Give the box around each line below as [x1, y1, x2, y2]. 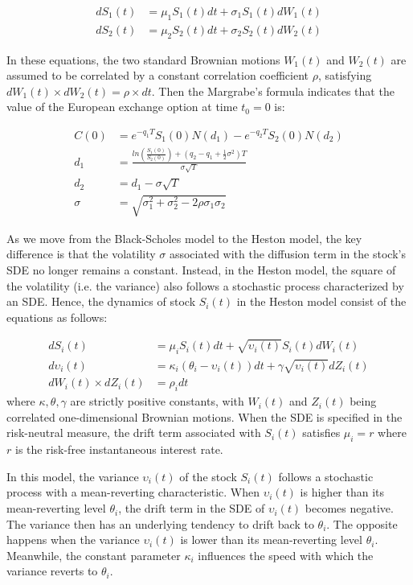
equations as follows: [6, 308, 108, 325]
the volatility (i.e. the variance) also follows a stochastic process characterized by [6, 277, 404, 294]
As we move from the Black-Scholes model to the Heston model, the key [6, 229, 362, 246]
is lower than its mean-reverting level [180, 531, 362, 548]
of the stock [179, 468, 237, 484]
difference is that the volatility [6, 245, 156, 262]
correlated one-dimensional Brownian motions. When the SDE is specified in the [6, 408, 403, 425]
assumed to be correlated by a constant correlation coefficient [6, 67, 309, 84]
